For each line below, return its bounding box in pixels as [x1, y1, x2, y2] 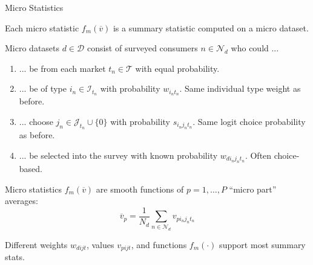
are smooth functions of [96, 182, 184, 195]
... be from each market [19, 62, 106, 74]
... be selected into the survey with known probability [19, 148, 218, 161]
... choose [19, 115, 53, 127]
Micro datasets [5, 42, 60, 54]
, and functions [131, 238, 187, 251]
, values [86, 238, 114, 251]
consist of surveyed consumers [87, 42, 198, 54]
